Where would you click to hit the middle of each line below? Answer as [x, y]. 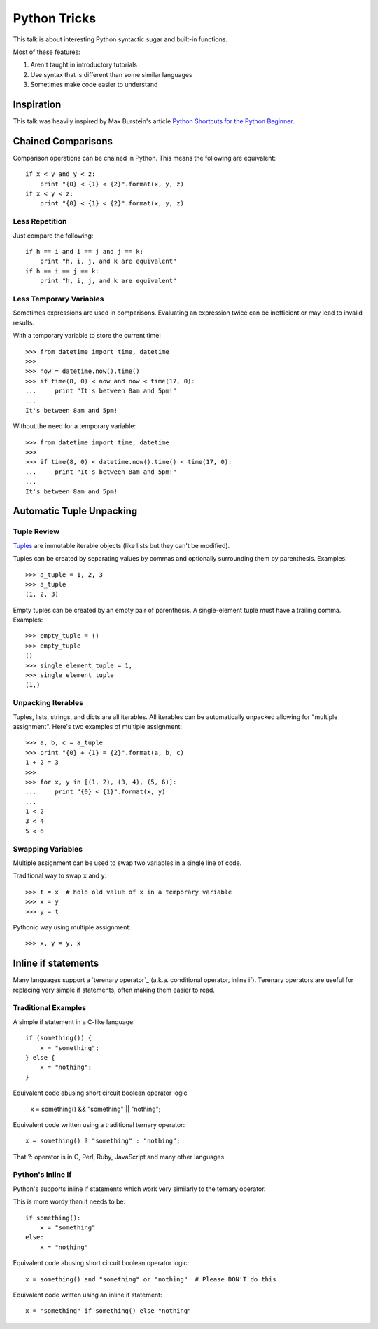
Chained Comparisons [63, 141]
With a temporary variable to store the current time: [87, 336]
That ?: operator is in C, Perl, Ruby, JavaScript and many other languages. [120, 1157]
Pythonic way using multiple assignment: [72, 927]
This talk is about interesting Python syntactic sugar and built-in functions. [120, 39]
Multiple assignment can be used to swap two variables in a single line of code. [127, 863]
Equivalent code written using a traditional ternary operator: [99, 1124]
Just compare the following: [53, 236]
